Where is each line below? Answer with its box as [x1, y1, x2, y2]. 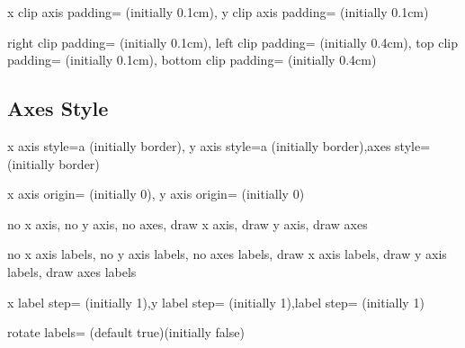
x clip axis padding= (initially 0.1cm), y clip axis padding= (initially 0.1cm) [7, 3, 429, 21]
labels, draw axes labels [7, 262, 137, 281]
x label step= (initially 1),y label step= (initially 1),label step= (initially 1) [7, 292, 425, 311]
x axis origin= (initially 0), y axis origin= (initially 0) [7, 184, 305, 203]
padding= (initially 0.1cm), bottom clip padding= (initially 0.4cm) [7, 50, 377, 69]
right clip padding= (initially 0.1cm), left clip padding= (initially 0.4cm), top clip [7, 32, 459, 51]
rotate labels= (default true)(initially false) [7, 323, 245, 342]
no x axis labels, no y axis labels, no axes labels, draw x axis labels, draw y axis [7, 245, 447, 263]
